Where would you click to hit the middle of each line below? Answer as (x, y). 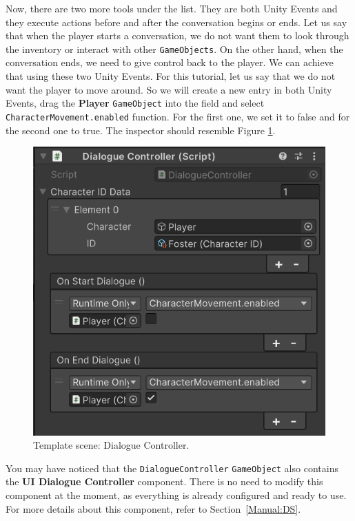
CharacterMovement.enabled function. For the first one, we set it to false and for (178, 116)
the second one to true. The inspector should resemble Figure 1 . (141, 130)
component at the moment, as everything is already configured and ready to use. (176, 495)
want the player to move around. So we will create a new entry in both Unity (169, 89)
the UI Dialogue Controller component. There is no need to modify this (164, 481)
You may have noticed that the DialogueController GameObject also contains (172, 468)
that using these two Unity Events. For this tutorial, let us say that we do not (171, 76)
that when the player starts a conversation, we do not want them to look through (177, 35)
